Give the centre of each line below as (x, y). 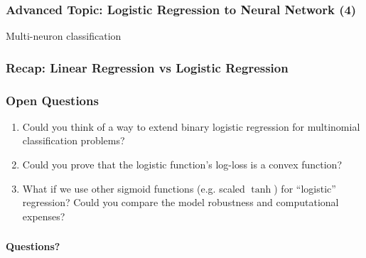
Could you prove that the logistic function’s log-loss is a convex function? (182, 165)
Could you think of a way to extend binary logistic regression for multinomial (191, 126)
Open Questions (52, 100)
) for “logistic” (305, 188)
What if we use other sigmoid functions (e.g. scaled (134, 188)
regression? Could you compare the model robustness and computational (181, 202)
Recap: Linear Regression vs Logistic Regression (147, 67)
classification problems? (74, 140)
